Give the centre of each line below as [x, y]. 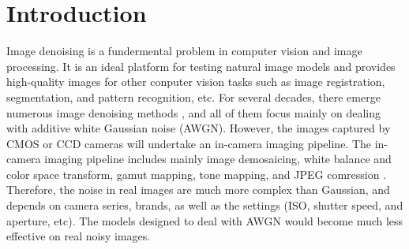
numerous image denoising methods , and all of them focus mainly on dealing [194, 112]
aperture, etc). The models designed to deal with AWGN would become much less [205, 220]
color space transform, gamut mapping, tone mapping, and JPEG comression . [197, 174]
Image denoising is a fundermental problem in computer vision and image [184, 51]
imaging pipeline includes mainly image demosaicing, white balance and [218, 159]
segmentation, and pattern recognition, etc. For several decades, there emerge [193, 97]
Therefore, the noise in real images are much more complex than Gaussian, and [198, 190]
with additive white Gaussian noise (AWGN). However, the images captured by [199, 128]
